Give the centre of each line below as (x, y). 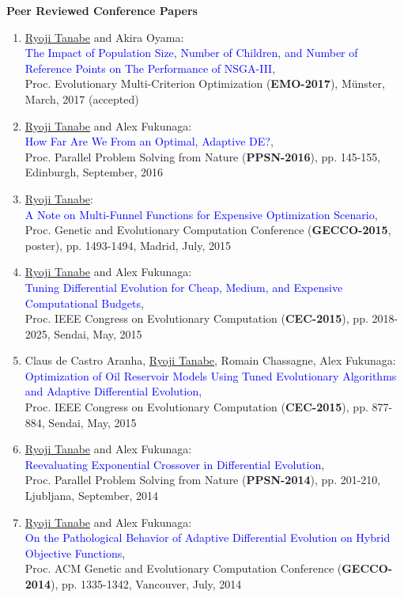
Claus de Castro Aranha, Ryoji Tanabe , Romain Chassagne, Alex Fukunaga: (210, 360)
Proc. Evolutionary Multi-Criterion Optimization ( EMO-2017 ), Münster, (205, 83)
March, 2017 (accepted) (82, 98)
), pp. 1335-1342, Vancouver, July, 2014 (146, 584)
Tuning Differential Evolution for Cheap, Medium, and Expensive (184, 287)
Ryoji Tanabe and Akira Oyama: (104, 37)
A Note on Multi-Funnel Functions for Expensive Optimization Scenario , (201, 214)
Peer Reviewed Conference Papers (102, 10)
